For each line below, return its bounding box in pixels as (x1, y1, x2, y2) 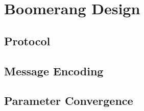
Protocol (4, 33, 51, 48)
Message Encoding (4, 63, 104, 78)
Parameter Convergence (4, 93, 133, 108)
